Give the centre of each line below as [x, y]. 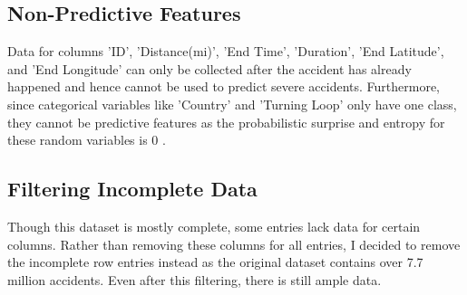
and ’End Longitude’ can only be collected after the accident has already [209, 68]
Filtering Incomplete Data [132, 189]
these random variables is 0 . [87, 140]
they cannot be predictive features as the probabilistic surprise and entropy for [226, 122]
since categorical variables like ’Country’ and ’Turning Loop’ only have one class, [232, 104]
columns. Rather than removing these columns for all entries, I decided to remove [234, 244]
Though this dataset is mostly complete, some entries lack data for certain [214, 226]
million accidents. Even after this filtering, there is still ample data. [195, 279]
